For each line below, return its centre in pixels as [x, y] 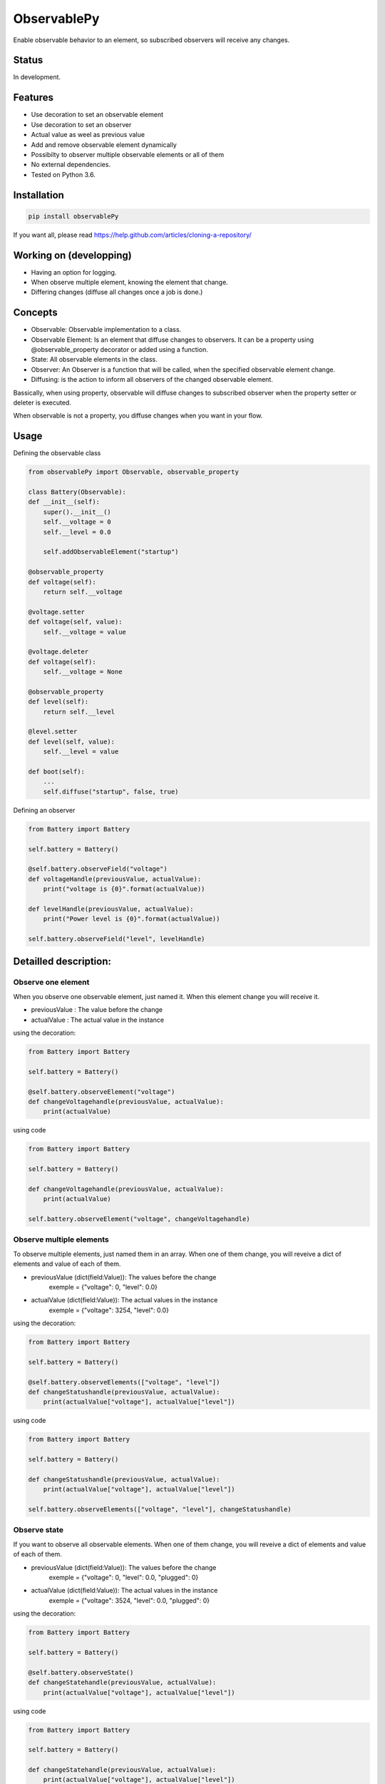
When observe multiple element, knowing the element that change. [129, 282]
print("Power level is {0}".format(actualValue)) [132, 919]
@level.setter [53, 732]
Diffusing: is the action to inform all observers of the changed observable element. [152, 380]
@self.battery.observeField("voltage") [98, 869]
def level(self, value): [72, 741]
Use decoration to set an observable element [97, 115]
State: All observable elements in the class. [94, 360]
